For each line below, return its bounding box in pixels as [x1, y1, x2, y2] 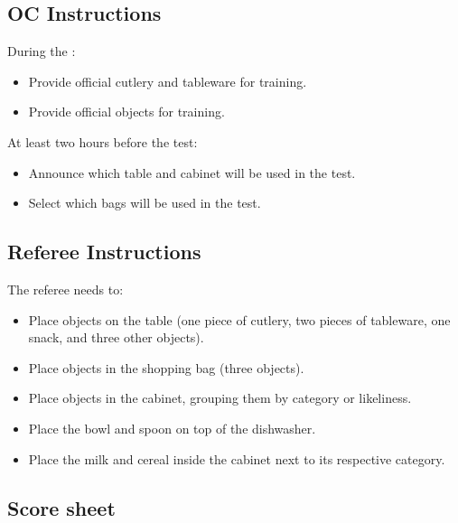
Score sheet [7, 493, 116, 521]
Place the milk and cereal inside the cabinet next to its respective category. [28, 449, 445, 468]
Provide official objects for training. [28, 102, 225, 121]
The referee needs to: [7, 279, 124, 298]
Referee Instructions [7, 238, 201, 266]
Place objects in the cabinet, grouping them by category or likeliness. [28, 388, 412, 407]
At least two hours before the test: [7, 132, 198, 151]
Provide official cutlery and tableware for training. [28, 71, 307, 90]
